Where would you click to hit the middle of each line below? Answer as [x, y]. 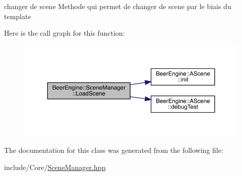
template [18, 16]
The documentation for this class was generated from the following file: [114, 150]
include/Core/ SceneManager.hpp [55, 167]
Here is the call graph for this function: [65, 33]
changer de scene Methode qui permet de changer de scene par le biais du [118, 6]
